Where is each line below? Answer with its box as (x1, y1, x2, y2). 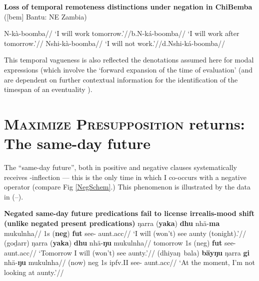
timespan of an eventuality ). (4, 84, 92, 94)
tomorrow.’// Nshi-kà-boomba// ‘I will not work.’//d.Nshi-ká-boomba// (4, 37, 225, 48)
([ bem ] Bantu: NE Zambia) (4, 11, 87, 21)
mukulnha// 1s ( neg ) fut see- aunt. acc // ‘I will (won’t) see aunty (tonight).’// (4, 227, 246, 238)
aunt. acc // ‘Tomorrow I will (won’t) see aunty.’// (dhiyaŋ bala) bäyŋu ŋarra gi (4, 247, 249, 257)
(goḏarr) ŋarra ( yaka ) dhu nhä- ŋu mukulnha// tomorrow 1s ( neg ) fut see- (4, 237, 236, 248)
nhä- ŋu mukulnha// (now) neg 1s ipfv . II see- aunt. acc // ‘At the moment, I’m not (4, 257, 255, 267)
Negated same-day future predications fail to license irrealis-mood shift (4, 208, 255, 218)
